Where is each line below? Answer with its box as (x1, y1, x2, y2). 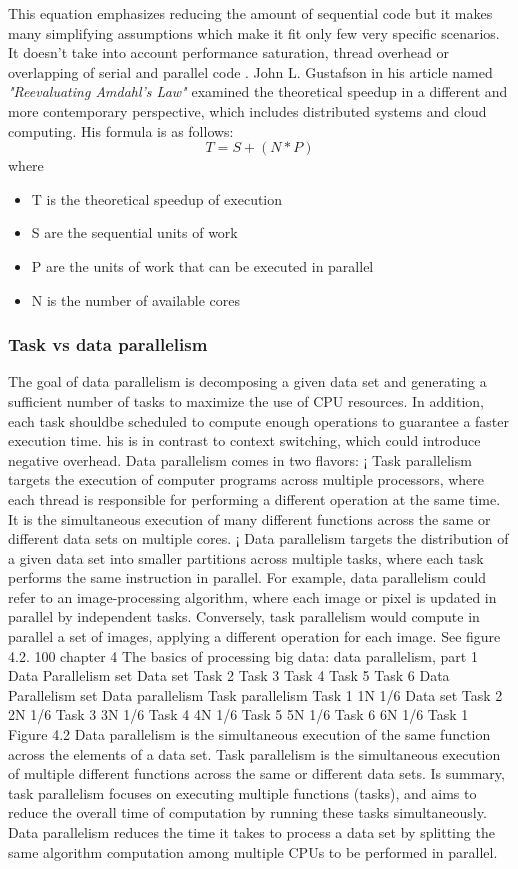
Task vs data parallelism (8, 332, 208, 357)
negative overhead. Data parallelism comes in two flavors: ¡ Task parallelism (8, 449, 472, 470)
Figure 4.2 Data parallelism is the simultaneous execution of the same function (8, 724, 491, 745)
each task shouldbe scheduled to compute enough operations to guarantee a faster (8, 410, 509, 431)
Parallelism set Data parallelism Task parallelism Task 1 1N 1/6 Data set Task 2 (8, 684, 503, 705)
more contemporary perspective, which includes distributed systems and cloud (8, 100, 487, 121)
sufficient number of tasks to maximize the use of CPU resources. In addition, (8, 390, 484, 411)
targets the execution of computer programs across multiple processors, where (8, 469, 485, 490)
